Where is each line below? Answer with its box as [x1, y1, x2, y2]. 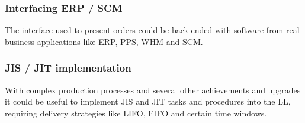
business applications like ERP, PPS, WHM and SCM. [5, 35, 203, 47]
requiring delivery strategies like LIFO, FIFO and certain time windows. [5, 106, 267, 119]
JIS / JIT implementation [5, 60, 131, 75]
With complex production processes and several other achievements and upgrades [5, 83, 301, 96]
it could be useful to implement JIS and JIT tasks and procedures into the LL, [5, 95, 291, 108]
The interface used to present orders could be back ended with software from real [5, 24, 300, 36]
